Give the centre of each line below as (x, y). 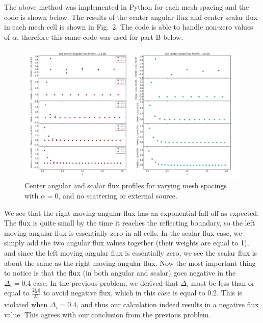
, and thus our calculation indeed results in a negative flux (168, 304)
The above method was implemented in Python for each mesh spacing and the (127, 7)
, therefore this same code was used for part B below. (100, 36)
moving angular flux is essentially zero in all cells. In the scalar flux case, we (123, 232)
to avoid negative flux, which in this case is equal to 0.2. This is (143, 293)
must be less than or (223, 282)
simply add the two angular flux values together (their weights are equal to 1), (127, 243)
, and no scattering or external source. (118, 195)
